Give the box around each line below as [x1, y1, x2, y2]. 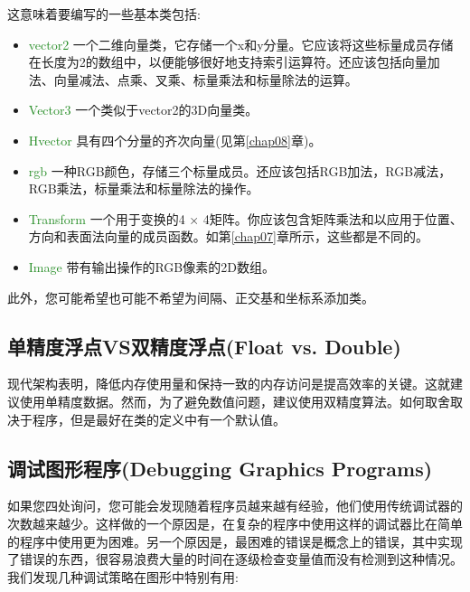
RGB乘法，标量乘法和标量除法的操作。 [28, 179, 259, 198]
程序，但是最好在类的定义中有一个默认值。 [32, 409, 286, 428]
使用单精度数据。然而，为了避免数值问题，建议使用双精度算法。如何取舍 [19, 391, 450, 410]
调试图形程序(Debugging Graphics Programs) [7, 454, 433, 482]
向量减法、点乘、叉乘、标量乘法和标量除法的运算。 [53, 70, 358, 89]
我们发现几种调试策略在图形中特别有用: [7, 567, 239, 586]
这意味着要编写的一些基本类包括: [7, 5, 201, 23]
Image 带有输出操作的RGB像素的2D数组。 [28, 257, 275, 276]
